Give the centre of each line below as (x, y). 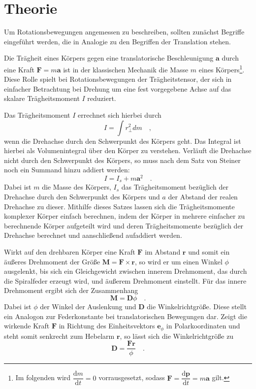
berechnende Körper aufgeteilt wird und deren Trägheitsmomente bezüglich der (124, 225)
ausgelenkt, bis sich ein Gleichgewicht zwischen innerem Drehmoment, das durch (126, 271)
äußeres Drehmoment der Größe (52, 261)
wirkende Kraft (27, 326)
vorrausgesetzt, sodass (132, 377)
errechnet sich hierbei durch (120, 114)
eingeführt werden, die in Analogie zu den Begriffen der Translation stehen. (118, 41)
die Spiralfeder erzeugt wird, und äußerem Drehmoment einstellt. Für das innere (125, 280)
